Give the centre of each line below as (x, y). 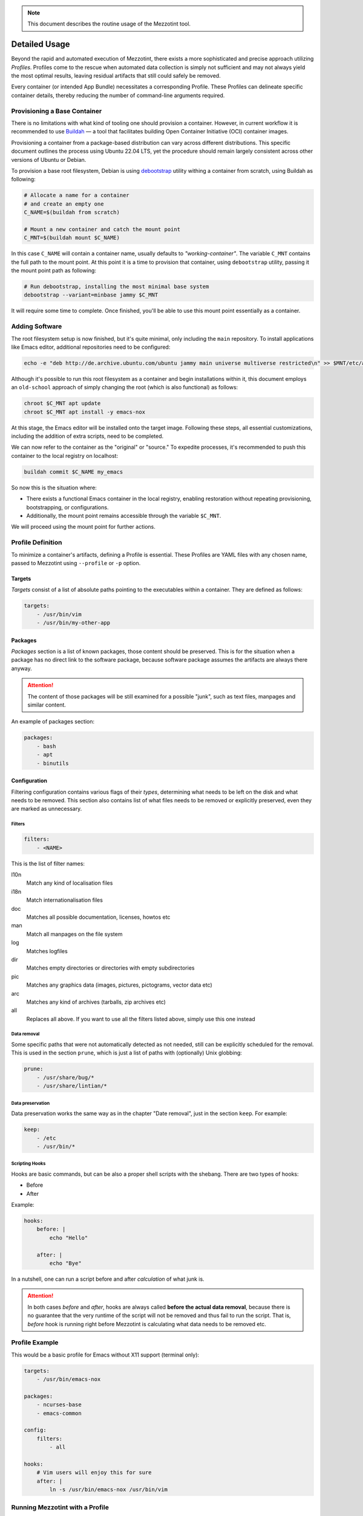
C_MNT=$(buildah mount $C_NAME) (72, 238)
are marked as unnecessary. (47, 809)
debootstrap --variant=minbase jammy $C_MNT (91, 295)
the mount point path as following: (54, 270)
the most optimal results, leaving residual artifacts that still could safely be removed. (116, 76)
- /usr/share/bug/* (66, 1077)
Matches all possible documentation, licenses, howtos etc (98, 917)
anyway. (22, 668)
